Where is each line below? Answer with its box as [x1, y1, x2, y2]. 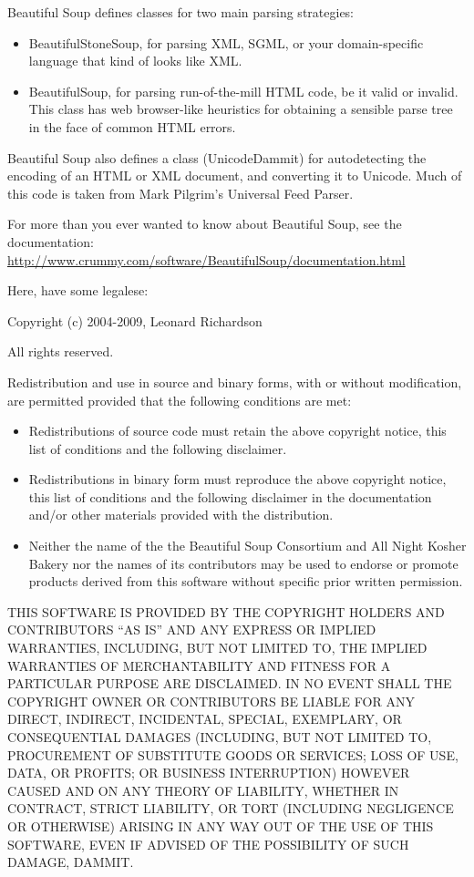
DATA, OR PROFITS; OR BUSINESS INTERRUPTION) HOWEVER [7, 763, 410, 782]
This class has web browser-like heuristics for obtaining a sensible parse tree [28, 99, 453, 119]
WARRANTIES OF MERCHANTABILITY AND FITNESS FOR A [7, 655, 391, 675]
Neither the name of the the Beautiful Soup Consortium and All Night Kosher [28, 536, 467, 555]
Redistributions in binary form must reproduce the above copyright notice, [28, 469, 447, 489]
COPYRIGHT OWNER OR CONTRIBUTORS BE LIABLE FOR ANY [7, 691, 415, 710]
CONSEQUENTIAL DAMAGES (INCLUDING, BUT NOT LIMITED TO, [7, 727, 432, 746]
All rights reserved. [7, 342, 114, 361]
